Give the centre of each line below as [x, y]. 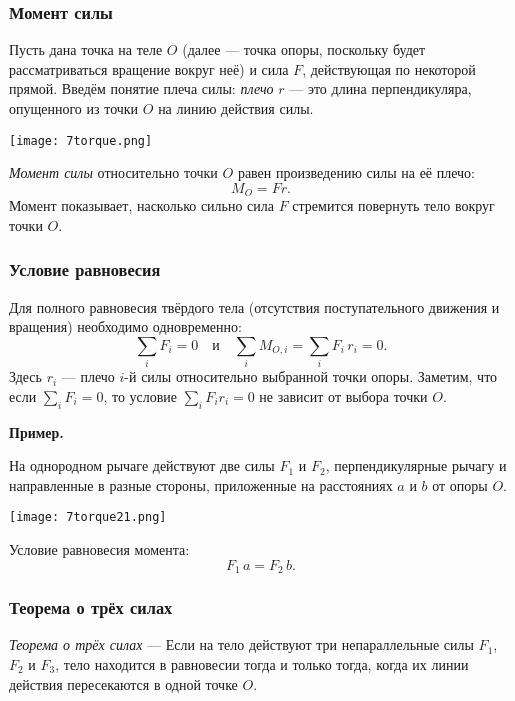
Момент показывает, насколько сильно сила [142, 205]
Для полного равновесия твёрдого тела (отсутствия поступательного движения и [254, 306]
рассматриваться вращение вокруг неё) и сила [149, 68]
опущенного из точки [74, 108]
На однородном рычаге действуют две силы [142, 465]
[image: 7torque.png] [81, 140]
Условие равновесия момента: [99, 549]
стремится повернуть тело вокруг [393, 205]
